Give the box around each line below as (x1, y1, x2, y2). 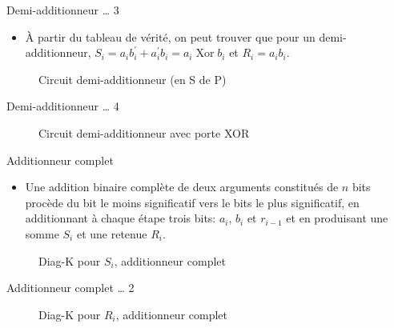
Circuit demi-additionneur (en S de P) (38, 70, 227, 87)
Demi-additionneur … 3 (6, 2, 119, 18)
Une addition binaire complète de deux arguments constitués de (25, 178, 339, 195)
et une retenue (76, 225, 147, 242)
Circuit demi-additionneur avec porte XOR (38, 124, 250, 141)
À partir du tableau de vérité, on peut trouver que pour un (25, 28, 316, 45)
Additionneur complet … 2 (6, 279, 135, 296)
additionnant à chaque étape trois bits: (25, 210, 216, 226)
